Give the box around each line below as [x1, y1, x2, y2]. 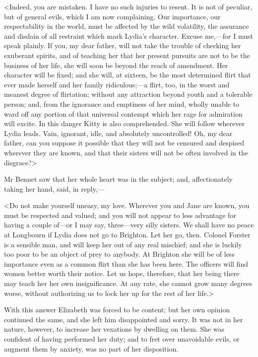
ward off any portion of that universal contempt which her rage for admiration [4, 108, 243, 119]
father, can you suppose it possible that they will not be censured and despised [4, 138, 245, 148]
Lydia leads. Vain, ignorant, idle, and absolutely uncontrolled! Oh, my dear [4, 128, 233, 138]
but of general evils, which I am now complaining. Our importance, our [4, 11, 221, 21]
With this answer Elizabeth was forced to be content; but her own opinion [4, 304, 230, 315]
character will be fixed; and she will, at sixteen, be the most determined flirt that [4, 70, 251, 80]
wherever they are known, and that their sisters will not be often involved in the [4, 147, 248, 157]
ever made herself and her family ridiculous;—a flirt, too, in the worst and [4, 79, 230, 89]
